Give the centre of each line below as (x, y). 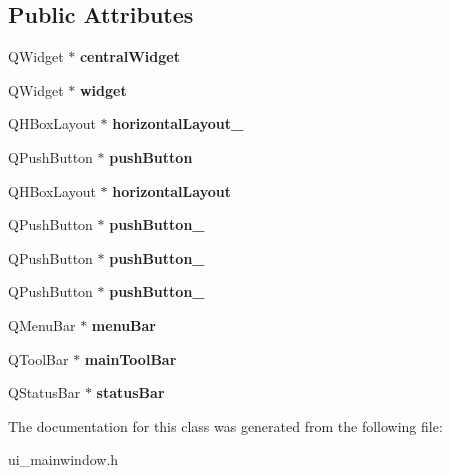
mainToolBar (130, 358)
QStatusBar (44, 392)
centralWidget (129, 56)
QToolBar (38, 358)
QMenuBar (42, 324)
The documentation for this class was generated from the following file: (225, 425)
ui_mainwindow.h (63, 459)
